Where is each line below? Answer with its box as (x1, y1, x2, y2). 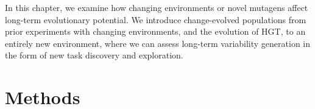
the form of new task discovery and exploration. (5, 49, 183, 62)
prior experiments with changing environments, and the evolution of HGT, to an (5, 25, 306, 38)
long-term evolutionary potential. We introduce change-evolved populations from (5, 13, 306, 26)
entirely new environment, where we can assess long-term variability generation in (5, 37, 311, 49)
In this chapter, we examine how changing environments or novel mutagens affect (5, 1, 308, 13)
